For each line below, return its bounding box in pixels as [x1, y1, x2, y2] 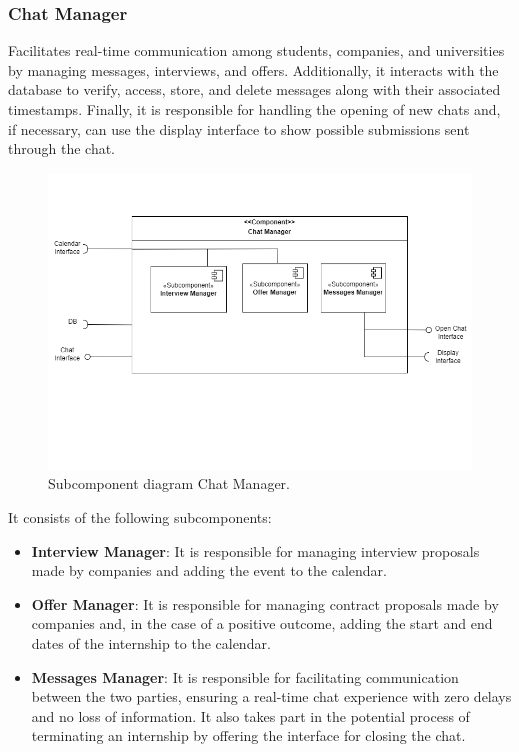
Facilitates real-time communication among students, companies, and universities [8, 40, 505, 61]
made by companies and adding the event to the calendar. [31, 560, 387, 581]
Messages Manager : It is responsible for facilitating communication [31, 666, 459, 687]
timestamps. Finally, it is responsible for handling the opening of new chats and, [8, 99, 501, 119]
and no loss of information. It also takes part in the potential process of [31, 705, 470, 726]
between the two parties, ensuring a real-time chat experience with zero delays [31, 686, 512, 707]
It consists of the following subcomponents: [8, 507, 272, 528]
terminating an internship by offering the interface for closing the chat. [31, 725, 466, 746]
